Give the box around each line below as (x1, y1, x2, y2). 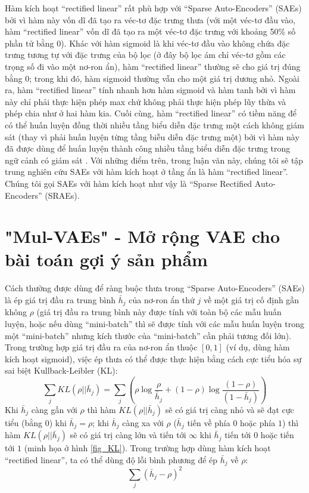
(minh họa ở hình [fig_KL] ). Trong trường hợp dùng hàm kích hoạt (24, 442, 271, 454)
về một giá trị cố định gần (203, 294, 299, 306)
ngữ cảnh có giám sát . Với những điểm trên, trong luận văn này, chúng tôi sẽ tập (5, 153, 304, 166)
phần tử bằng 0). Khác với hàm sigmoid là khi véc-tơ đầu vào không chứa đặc (5, 36, 290, 49)
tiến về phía (187, 416, 230, 429)
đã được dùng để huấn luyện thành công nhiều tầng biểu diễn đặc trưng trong (5, 142, 291, 155)
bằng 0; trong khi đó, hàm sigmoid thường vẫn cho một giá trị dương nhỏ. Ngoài (5, 72, 299, 84)
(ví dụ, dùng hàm (226, 341, 290, 353)
